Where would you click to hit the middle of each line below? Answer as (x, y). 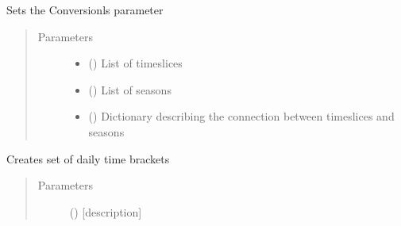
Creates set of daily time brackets (88, 158)
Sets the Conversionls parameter (85, 10)
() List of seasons (130, 89)
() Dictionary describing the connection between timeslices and (241, 116)
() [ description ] (106, 211)
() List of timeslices (135, 63)
